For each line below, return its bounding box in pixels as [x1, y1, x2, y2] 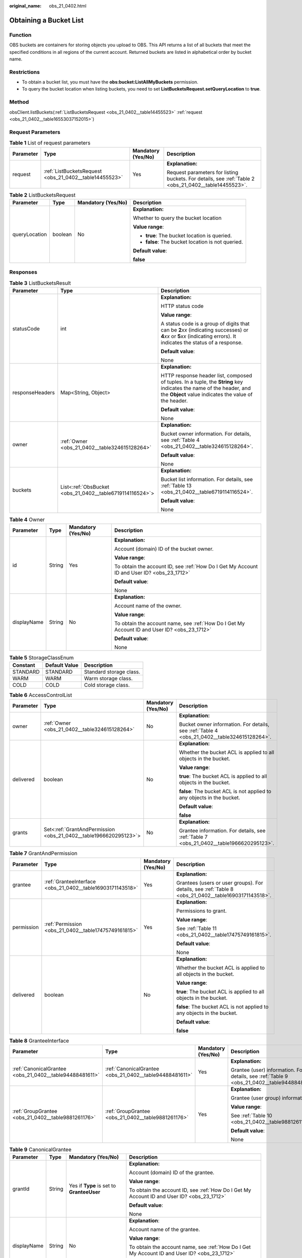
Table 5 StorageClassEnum [9, 654, 74, 661]
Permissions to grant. [176, 907, 227, 914]
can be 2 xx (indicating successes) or [161, 327, 249, 334]
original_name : [9, 3, 42, 9]
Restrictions [9, 68, 40, 75]
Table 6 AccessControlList [9, 691, 72, 698]
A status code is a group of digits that [161, 320, 250, 327]
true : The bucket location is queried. [145, 232, 232, 239]
